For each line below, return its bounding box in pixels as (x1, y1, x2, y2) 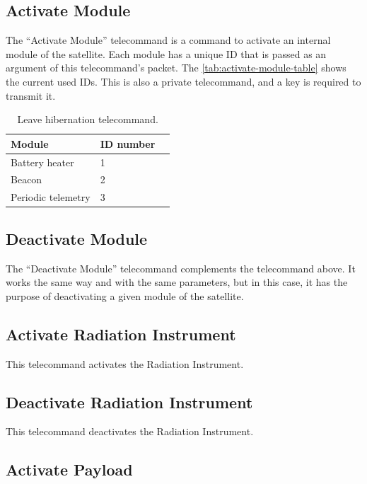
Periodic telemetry (11, 190, 91, 204)
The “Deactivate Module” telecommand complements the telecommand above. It (6, 260, 356, 275)
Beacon (11, 172, 42, 187)
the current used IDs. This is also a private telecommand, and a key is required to (6, 74, 361, 88)
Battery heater (11, 154, 74, 169)
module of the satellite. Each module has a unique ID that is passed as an (6, 46, 327, 61)
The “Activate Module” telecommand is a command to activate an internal (6, 33, 331, 47)
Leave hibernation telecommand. (17, 112, 158, 127)
